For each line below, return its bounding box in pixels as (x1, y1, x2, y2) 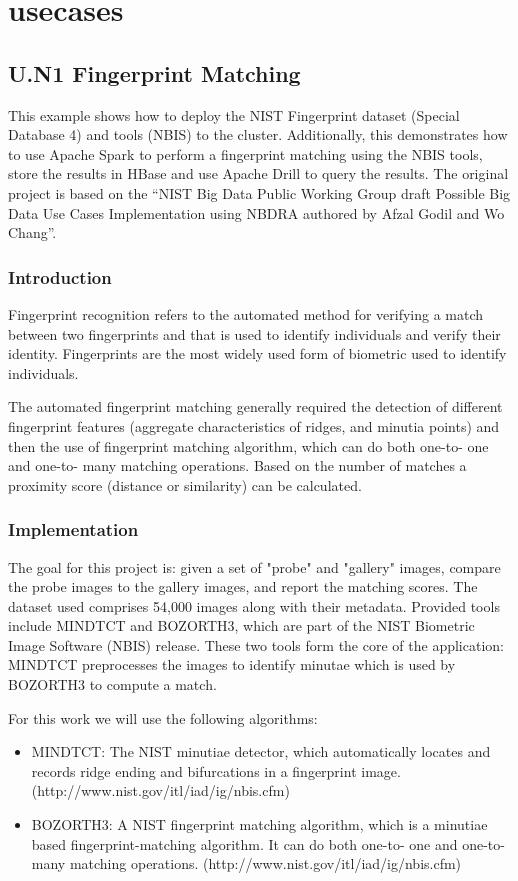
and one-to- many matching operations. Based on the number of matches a (8, 455, 467, 476)
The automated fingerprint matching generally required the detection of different (8, 396, 503, 417)
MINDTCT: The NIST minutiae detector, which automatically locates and (31, 741, 491, 762)
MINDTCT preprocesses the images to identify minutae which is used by (8, 654, 456, 675)
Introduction (8, 264, 112, 289)
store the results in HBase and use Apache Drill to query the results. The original (8, 163, 509, 184)
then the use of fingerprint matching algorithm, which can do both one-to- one (8, 435, 489, 456)
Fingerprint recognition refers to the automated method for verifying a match (8, 303, 484, 324)
